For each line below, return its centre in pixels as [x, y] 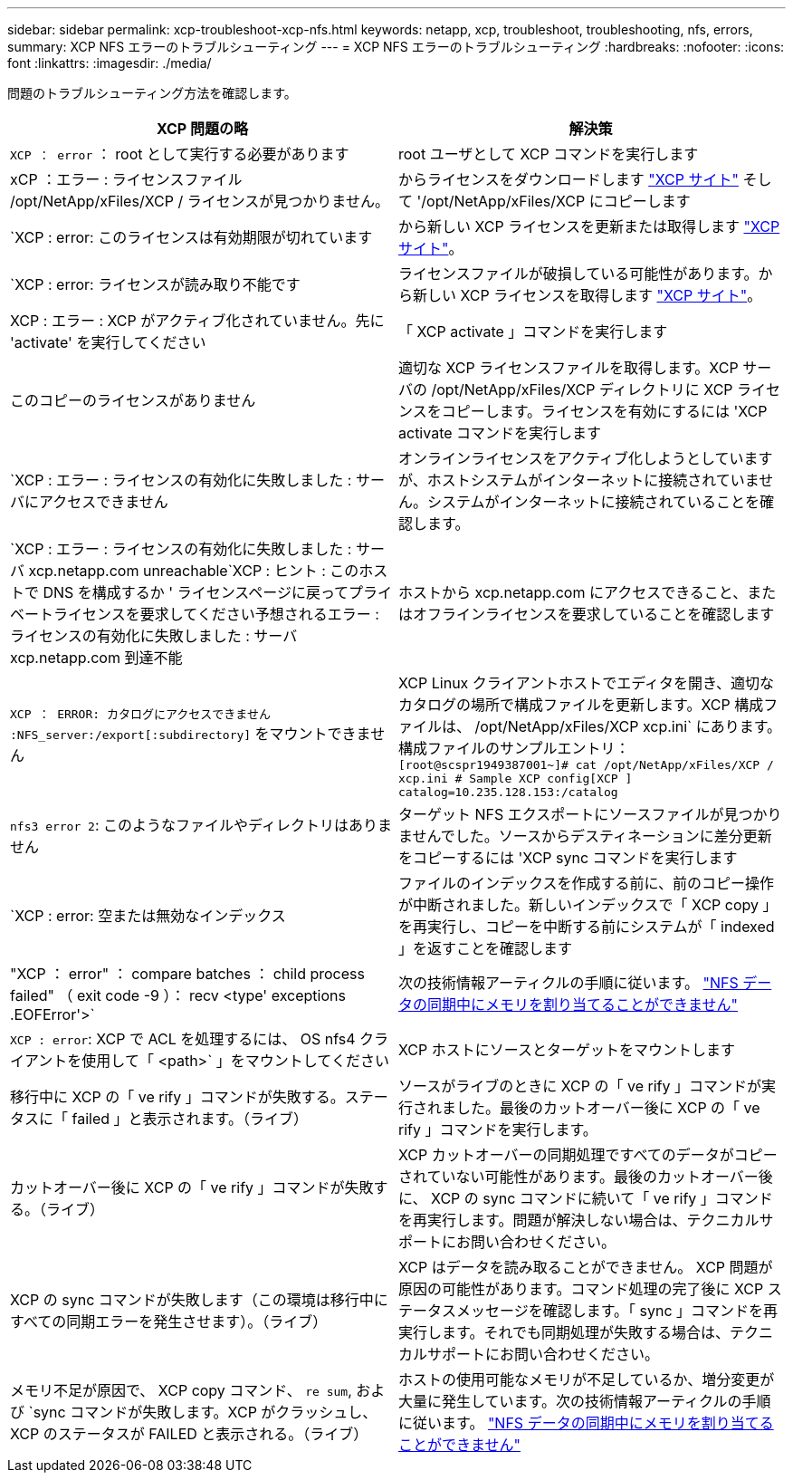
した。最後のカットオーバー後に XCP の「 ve [608, 1108]
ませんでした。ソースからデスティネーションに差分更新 [585, 836]
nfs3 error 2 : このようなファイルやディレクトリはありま [201, 825]
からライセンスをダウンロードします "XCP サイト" [568, 179]
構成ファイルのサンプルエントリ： [514, 748]
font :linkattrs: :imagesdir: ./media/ [110, 63]
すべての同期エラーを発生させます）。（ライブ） [169, 1321]
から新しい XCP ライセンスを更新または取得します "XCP [589, 226]
